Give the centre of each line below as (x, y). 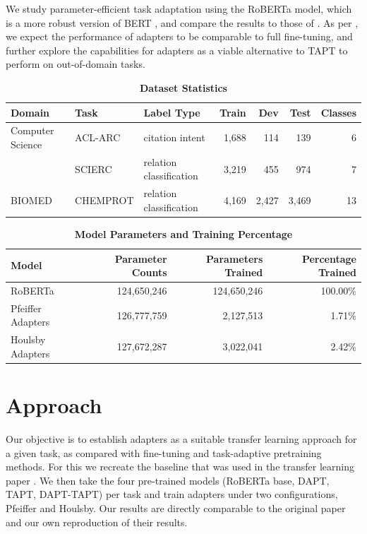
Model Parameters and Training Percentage (183, 233)
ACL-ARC (98, 137)
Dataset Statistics (183, 87)
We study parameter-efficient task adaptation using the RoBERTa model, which (179, 8)
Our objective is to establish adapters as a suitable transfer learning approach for (181, 439)
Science (26, 144)
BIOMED (31, 200)
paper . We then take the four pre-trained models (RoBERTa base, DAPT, (168, 480)
